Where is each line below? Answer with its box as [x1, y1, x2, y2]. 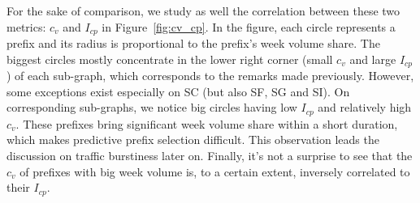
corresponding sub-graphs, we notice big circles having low [6, 99, 297, 116]
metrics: [6, 18, 46, 35]
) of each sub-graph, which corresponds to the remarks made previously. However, [6, 67, 414, 84]
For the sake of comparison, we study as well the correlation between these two [6, 2, 401, 19]
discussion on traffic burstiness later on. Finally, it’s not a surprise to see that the [6, 146, 413, 163]
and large [349, 50, 396, 67]
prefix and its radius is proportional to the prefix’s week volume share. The [6, 35, 380, 52]
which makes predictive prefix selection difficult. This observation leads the [6, 131, 379, 148]
